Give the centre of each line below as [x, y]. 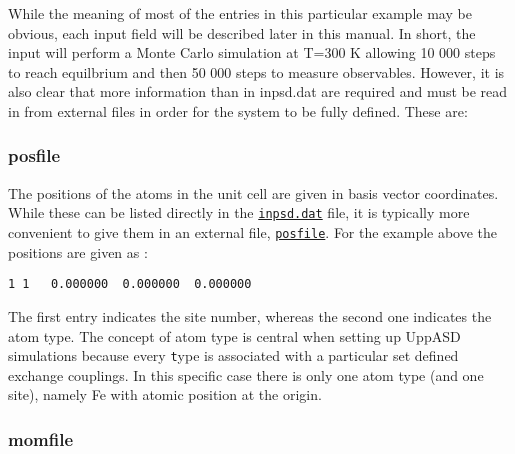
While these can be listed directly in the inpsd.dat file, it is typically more [239, 212]
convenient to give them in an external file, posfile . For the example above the [253, 232]
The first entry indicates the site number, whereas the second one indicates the [250, 315]
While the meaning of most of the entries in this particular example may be [240, 13]
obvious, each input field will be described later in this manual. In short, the [242, 32]
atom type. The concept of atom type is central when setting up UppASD [234, 335]
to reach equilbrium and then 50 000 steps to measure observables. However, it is [256, 71]
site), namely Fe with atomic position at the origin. [165, 394]
